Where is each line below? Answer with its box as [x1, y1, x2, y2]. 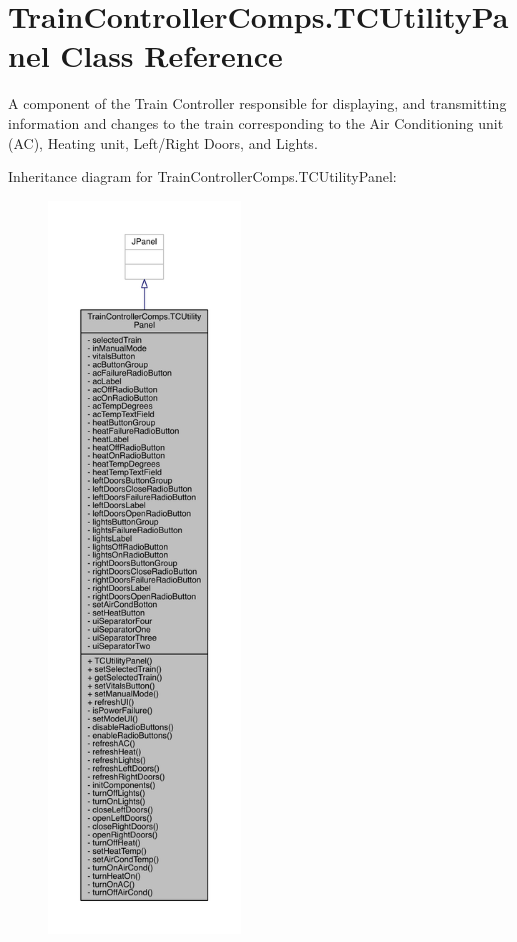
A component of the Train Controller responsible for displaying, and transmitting [8, 93, 507, 114]
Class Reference [60, 35, 283, 76]
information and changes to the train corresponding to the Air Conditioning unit [8, 112, 504, 133]
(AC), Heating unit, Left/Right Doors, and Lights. [8, 132, 318, 153]
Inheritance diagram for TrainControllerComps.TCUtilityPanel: [8, 166, 397, 187]
